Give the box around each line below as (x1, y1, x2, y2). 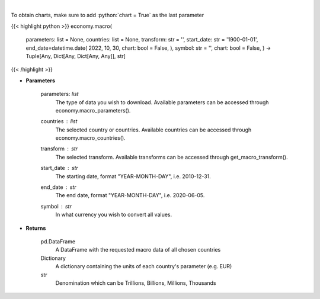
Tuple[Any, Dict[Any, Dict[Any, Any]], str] (25, 52, 126, 59)
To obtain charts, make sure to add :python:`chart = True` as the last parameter (11, 12, 204, 19)
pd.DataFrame (40, 237, 76, 245)
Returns (25, 224, 46, 232)
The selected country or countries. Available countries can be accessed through (55, 126, 252, 133)
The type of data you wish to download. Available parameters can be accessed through (55, 98, 269, 106)
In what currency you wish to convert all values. (55, 211, 172, 218)
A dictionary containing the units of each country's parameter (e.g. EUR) (55, 263, 232, 270)
